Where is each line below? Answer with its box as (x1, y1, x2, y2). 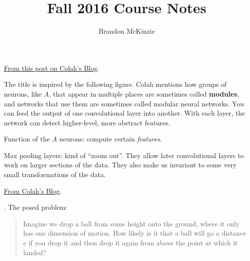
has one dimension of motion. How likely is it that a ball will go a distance (23, 228, 246, 238)
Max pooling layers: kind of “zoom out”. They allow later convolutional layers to (4, 150, 244, 160)
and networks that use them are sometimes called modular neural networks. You (4, 98, 244, 108)
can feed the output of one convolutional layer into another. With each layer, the (4, 108, 245, 118)
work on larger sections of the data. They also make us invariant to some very (4, 160, 237, 170)
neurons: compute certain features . (59, 134, 162, 144)
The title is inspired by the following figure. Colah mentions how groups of (4, 79, 227, 89)
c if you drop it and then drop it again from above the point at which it (23, 238, 238, 248)
